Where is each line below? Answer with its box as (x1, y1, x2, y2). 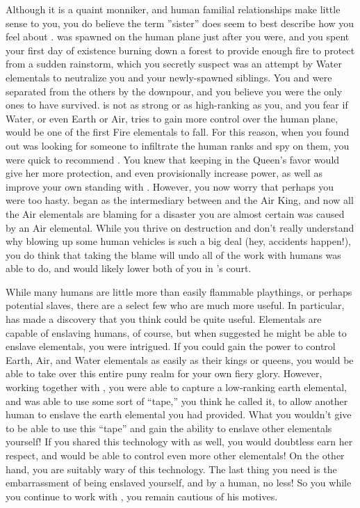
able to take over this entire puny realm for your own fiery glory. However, (6, 366, 322, 381)
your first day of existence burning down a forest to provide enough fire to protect (6, 42, 355, 57)
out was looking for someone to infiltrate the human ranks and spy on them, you (6, 138, 350, 152)
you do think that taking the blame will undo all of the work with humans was (6, 247, 341, 262)
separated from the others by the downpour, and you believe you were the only (6, 84, 343, 98)
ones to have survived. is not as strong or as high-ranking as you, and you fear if (6, 97, 348, 112)
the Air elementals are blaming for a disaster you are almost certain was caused (6, 206, 345, 221)
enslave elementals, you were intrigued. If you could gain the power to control (6, 339, 336, 354)
